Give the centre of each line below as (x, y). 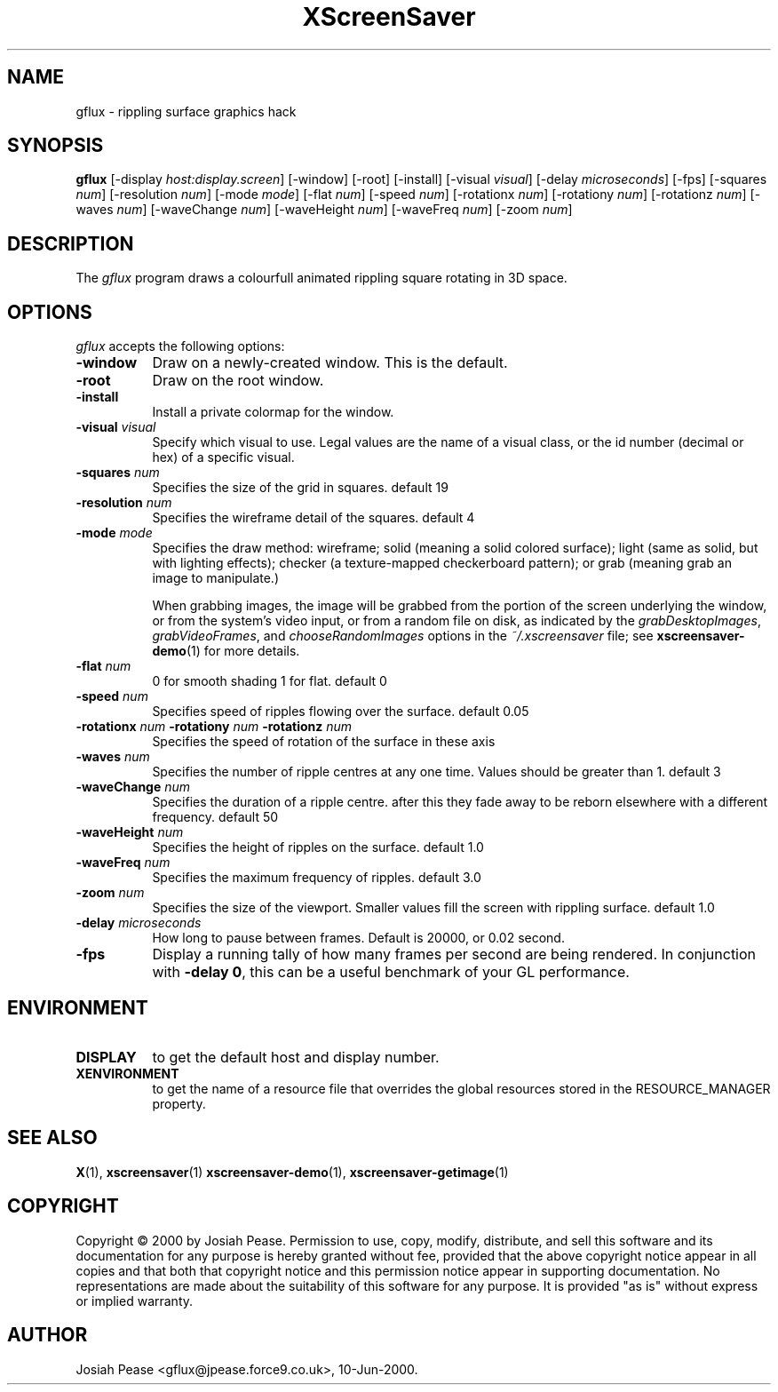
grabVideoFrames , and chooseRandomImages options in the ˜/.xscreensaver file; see (403, 636)
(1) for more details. (243, 651)
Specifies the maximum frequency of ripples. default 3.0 (317, 878)
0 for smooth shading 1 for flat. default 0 (270, 681)
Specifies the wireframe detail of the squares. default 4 (314, 518)
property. (179, 1103)
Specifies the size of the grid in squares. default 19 (300, 488)
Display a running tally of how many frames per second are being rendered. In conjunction (454, 955)
